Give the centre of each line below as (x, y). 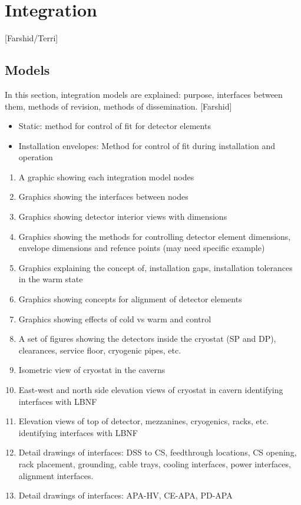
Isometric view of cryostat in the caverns (92, 370)
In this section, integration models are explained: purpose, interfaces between (144, 94)
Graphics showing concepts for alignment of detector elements (130, 299)
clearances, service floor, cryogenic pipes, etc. (100, 350)
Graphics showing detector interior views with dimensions (123, 217)
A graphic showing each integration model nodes (106, 176)
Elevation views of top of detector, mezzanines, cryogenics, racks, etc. (144, 421)
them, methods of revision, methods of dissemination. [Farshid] (118, 106)
